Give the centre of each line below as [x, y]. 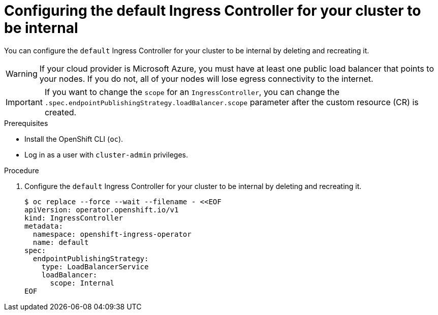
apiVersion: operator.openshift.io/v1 [102, 210]
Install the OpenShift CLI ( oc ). [74, 139]
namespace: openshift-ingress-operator [112, 234]
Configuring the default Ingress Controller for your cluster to [213, 11]
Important [24, 102]
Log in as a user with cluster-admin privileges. [106, 154]
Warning [22, 73]
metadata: [44, 226]
